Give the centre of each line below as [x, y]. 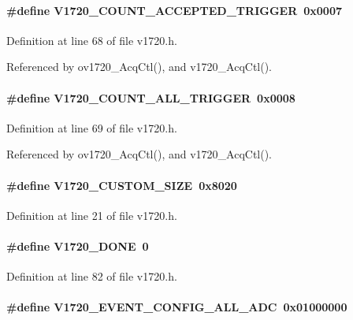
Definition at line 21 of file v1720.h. [92, 215]
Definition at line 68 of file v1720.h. [92, 40]
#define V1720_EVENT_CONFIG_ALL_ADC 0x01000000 [177, 307]
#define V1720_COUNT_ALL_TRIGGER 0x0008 [151, 97]
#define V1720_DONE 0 [78, 246]
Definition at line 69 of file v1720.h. [92, 127]
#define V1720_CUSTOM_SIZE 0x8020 [122, 185]
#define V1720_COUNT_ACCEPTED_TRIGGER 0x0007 [175, 10]
